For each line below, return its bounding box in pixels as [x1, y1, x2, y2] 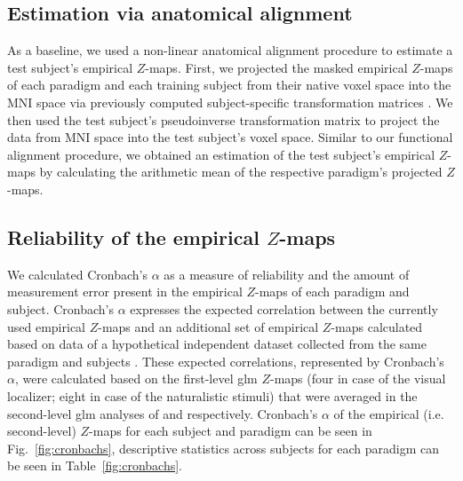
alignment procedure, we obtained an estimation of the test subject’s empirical [7, 145, 435, 163]
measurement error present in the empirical [7, 282, 243, 301]
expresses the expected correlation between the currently [130, 299, 438, 318]
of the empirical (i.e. [333, 404, 444, 422]
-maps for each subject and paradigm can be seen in [89, 422, 372, 440]
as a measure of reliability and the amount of [164, 264, 410, 283]
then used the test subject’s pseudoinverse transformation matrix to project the [7, 110, 440, 129]
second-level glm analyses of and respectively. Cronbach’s [7, 404, 318, 422]
